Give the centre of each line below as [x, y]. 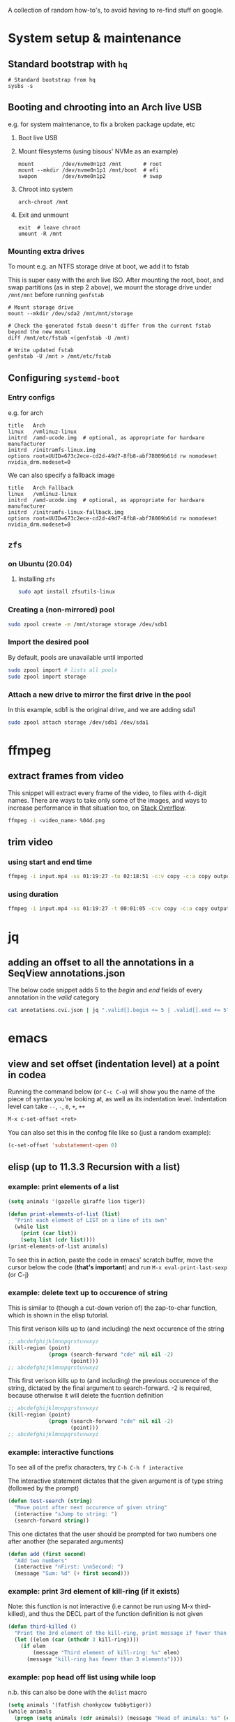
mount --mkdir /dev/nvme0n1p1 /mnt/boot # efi [88, 170]
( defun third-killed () [43, 1627]
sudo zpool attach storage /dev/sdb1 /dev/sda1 [78, 722]
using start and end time [50, 862]
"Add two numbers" [41, 1561]
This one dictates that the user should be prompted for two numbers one [112, 1534]
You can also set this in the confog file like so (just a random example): [109, 1133]
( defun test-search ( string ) [50, 1501]
